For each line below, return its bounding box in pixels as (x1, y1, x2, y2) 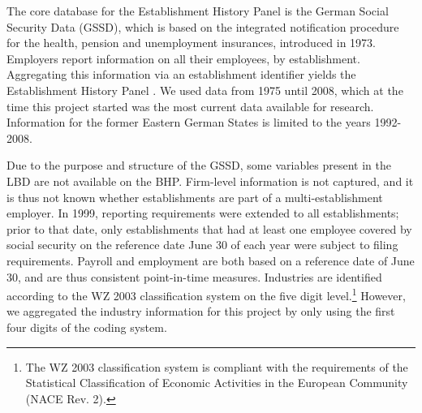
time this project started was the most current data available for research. (6, 97, 374, 114)
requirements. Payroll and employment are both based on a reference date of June (6, 252, 415, 269)
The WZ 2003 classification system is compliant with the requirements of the (25, 358, 408, 375)
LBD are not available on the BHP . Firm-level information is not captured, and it (6, 172, 414, 189)
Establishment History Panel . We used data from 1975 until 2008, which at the (6, 81, 403, 98)
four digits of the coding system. (6, 318, 167, 335)
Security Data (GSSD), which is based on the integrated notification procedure (6, 18, 399, 35)
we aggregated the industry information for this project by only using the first (6, 303, 395, 320)
